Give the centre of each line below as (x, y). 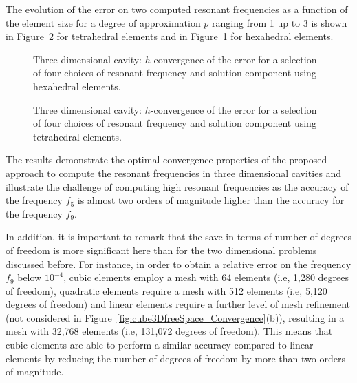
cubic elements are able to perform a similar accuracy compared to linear (160, 345)
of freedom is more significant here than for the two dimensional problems (161, 250)
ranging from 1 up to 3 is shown (280, 22)
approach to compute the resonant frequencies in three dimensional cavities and (174, 173)
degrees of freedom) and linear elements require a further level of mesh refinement (178, 304)
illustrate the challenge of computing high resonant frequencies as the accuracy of (177, 186)
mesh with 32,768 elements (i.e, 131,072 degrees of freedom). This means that (169, 331)
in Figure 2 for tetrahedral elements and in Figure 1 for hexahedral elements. (170, 36)
